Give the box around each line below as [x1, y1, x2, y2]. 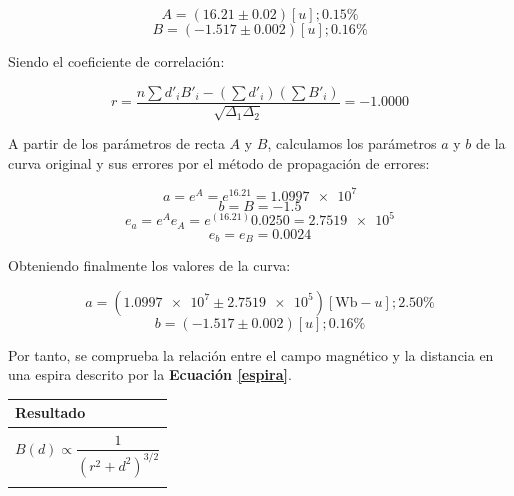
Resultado [15, 402, 86, 423]
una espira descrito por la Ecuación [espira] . [8, 364, 292, 385]
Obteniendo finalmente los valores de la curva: [8, 255, 291, 276]
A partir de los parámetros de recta [8, 133, 225, 154]
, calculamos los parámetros [267, 133, 437, 154]
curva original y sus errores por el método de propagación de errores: [8, 152, 430, 173]
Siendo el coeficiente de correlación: [8, 51, 225, 71]
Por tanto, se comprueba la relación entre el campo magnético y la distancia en [8, 344, 494, 365]
